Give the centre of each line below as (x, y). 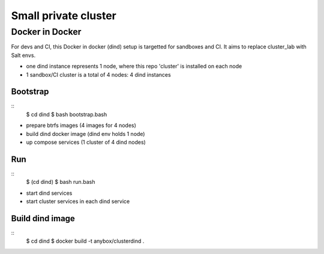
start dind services (49, 193)
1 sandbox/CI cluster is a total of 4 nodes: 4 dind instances (98, 74)
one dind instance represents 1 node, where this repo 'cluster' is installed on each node (134, 66)
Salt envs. (23, 55)
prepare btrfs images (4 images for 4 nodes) (81, 125)
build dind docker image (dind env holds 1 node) (85, 134)
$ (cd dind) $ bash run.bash (61, 182)
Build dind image (43, 218)
